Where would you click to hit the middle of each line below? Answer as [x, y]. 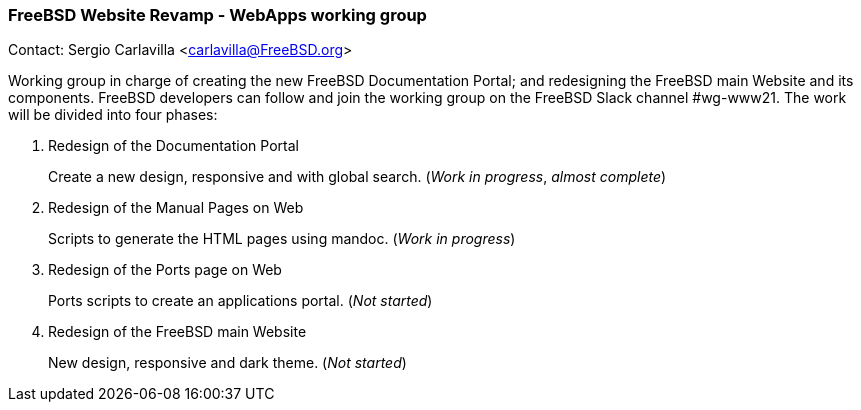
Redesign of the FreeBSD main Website [177, 332]
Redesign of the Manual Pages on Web [176, 208]
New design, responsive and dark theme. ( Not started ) [227, 363]
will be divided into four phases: [113, 115]
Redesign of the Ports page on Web [165, 270]
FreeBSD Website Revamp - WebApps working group [217, 15]
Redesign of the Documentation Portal [173, 146]
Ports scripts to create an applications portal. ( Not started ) [240, 301]
